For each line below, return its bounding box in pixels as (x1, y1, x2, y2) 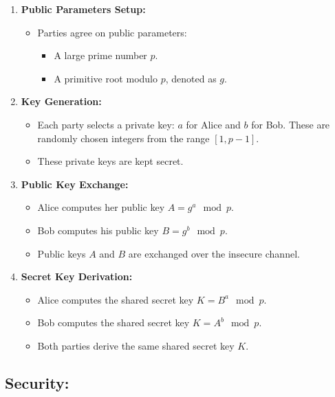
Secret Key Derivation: (21, 269, 133, 284)
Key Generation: (21, 94, 102, 109)
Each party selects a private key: (37, 117, 175, 131)
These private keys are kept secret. (37, 154, 184, 168)
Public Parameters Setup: (21, 2, 146, 16)
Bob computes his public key (37, 223, 159, 237)
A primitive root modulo (54, 71, 158, 85)
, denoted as (165, 71, 217, 85)
